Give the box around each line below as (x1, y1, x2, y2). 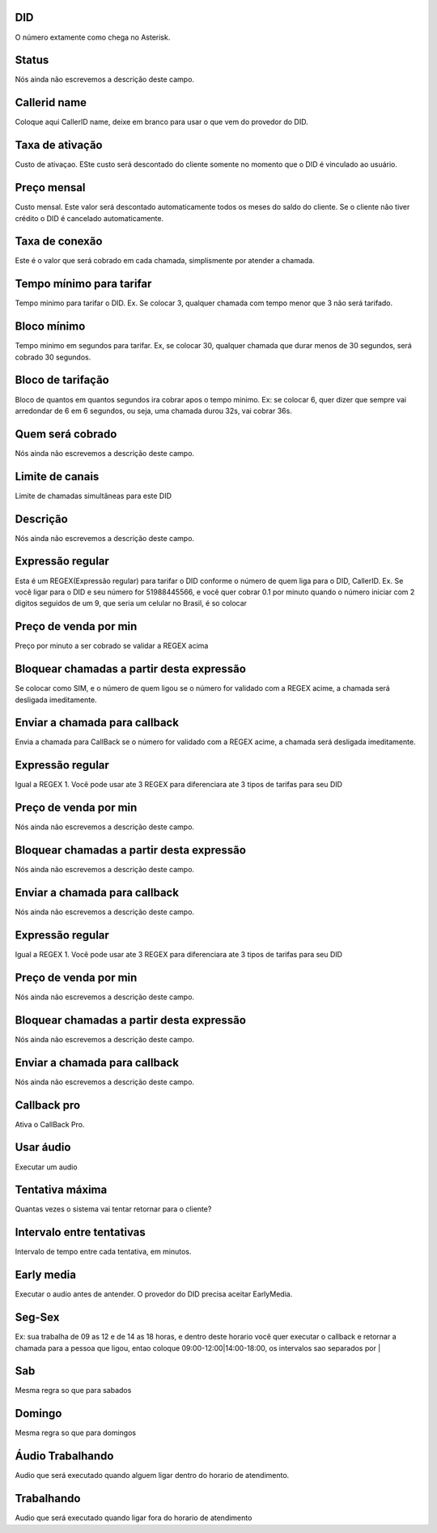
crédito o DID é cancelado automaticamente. (15, 213, 164, 223)
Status (15, 53, 49, 67)
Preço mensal (15, 181, 86, 194)
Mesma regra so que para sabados (15, 1386, 132, 1395)
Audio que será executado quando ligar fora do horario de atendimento (15, 1513, 252, 1522)
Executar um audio (15, 1162, 78, 1172)
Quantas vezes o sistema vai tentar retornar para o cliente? (15, 1204, 212, 1214)
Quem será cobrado (15, 427, 117, 441)
